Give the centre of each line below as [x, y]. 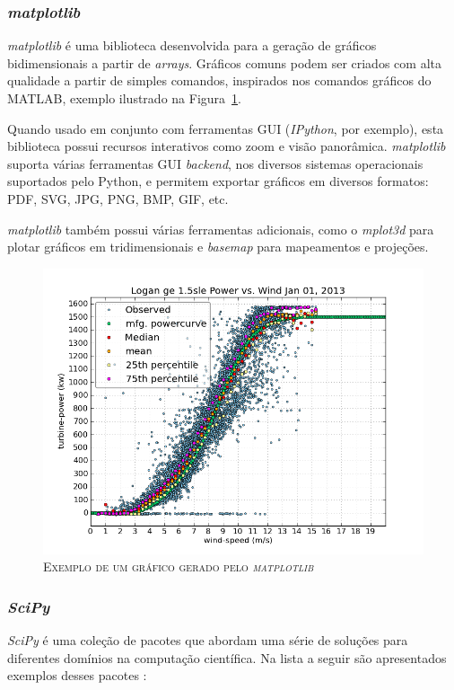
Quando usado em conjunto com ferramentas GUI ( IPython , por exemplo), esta [226, 128]
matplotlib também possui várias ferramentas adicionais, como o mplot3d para [221, 229]
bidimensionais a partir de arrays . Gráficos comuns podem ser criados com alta [224, 62]
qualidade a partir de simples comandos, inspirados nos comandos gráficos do [219, 80]
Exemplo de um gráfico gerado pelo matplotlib [179, 566]
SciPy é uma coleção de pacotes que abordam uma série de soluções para [208, 640]
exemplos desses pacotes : [77, 675]
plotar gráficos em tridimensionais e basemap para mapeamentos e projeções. [218, 247]
